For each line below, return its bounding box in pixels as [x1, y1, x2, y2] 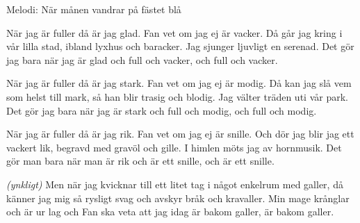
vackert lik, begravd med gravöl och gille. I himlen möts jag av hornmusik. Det [6, 140, 342, 154]
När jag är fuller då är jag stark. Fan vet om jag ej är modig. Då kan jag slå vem [6, 76, 352, 90]
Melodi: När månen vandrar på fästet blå [6, 2, 181, 16]
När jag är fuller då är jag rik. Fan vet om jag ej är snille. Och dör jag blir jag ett [6, 126, 354, 141]
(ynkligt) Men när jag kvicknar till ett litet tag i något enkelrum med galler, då [6, 176, 343, 191]
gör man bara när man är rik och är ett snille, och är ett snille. [6, 154, 275, 168]
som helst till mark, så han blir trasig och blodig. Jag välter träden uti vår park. [6, 89, 348, 104]
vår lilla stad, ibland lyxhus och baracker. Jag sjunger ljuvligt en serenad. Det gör [6, 39, 354, 53]
